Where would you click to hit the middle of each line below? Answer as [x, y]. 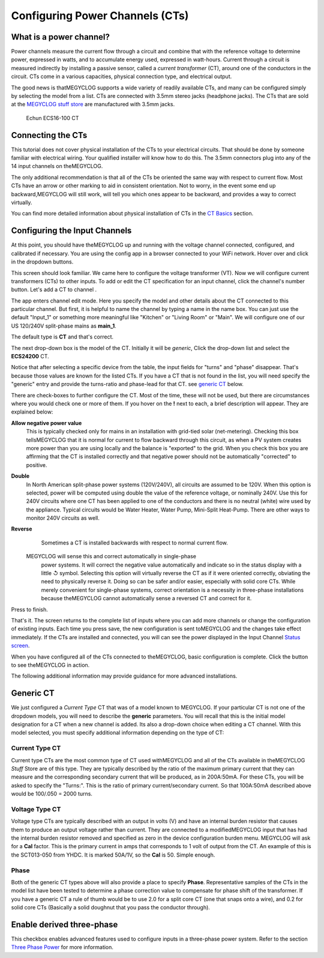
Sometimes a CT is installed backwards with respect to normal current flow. [134, 543]
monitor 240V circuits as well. [63, 518]
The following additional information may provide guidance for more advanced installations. [124, 676]
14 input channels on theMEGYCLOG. [57, 166]
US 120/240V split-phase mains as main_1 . [64, 326]
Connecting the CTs [49, 135]
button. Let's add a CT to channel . [54, 290]
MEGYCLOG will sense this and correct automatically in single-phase [111, 556]
